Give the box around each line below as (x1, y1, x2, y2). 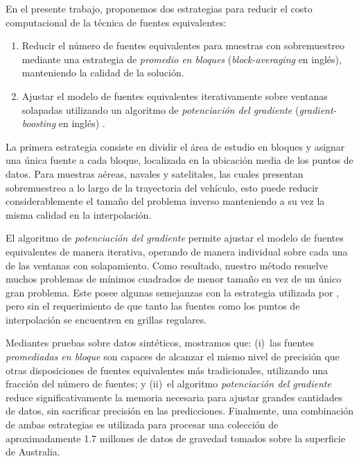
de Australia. (6, 444, 60, 459)
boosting (21, 116, 56, 131)
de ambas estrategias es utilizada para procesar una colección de (6, 417, 279, 432)
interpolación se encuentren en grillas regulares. (6, 312, 207, 326)
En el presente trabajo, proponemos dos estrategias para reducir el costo (6, 1, 313, 15)
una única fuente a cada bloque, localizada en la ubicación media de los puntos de (6, 153, 353, 167)
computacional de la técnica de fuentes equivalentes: (6, 15, 227, 29)
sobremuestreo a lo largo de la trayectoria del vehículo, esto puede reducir (6, 180, 319, 194)
